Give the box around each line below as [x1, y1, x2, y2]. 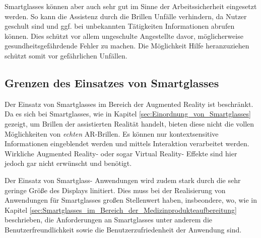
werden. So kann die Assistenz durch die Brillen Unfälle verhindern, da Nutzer [5, 11, 247, 21]
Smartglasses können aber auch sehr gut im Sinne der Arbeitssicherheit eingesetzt [5, 1, 257, 11]
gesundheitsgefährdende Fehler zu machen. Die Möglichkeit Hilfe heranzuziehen [5, 40, 249, 51]
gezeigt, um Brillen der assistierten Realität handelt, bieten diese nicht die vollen [5, 118, 254, 129]
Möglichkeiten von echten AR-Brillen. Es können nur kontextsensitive [5, 128, 219, 139]
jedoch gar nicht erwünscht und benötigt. [5, 158, 132, 168]
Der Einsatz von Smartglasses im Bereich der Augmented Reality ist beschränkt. [5, 98, 253, 109]
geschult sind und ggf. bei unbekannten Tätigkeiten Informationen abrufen [5, 21, 235, 31]
